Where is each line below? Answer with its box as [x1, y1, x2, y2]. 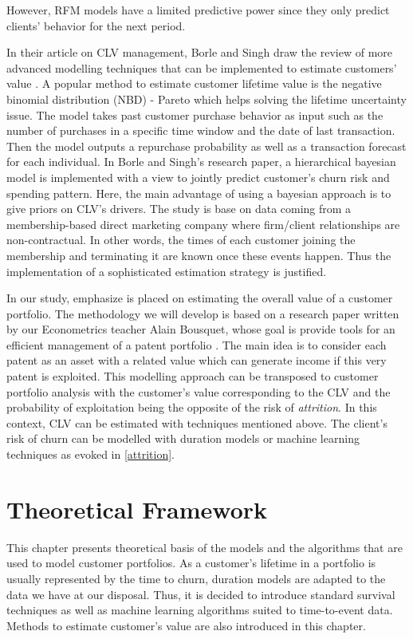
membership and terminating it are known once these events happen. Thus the [6, 247, 391, 263]
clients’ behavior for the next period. [6, 17, 186, 34]
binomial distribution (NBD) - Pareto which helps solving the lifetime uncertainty [6, 90, 407, 107]
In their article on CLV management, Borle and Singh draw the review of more [6, 44, 392, 61]
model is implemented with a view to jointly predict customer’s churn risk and [6, 168, 390, 185]
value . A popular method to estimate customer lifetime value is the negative [6, 75, 382, 92]
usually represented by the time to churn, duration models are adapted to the [6, 570, 386, 586]
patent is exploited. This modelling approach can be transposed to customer [6, 368, 379, 385]
